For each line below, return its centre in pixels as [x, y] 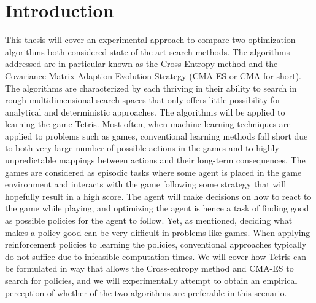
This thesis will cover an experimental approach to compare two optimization [150, 40]
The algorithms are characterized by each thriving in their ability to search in [151, 88]
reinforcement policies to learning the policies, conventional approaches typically [156, 244]
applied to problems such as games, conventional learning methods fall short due [156, 136]
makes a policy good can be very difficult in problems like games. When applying [158, 232]
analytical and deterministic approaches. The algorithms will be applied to [145, 112]
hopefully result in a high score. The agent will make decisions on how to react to [158, 196]
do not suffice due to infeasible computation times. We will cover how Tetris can [156, 256]
